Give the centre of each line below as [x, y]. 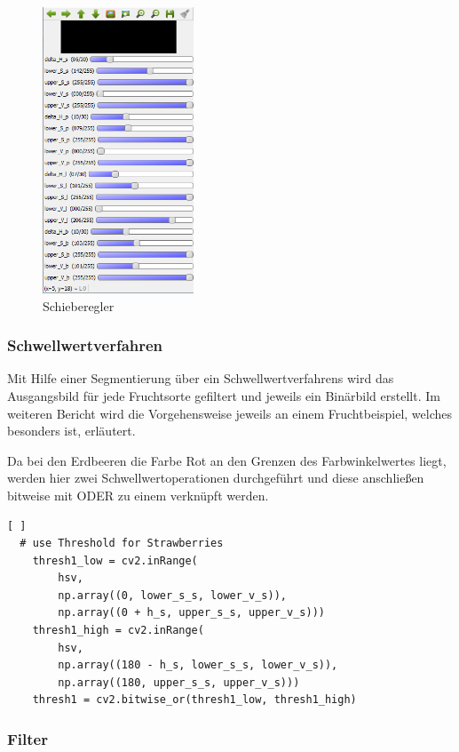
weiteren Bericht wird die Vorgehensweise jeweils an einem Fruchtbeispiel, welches [230, 413]
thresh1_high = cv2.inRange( [118, 631]
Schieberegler [79, 305]
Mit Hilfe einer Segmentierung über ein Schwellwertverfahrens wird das [201, 378]
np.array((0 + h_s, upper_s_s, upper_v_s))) [191, 613]
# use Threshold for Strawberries [122, 544]
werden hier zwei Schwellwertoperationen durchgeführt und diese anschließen [216, 478]
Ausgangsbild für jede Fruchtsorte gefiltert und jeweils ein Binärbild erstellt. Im [224, 395]
